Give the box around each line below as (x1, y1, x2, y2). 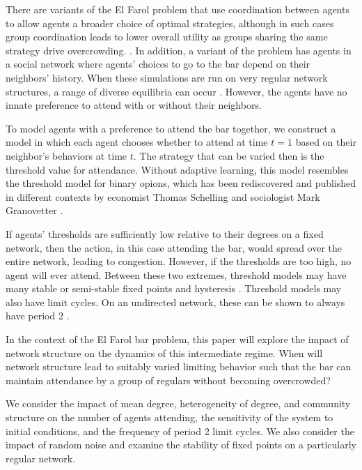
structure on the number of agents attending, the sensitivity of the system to (6, 410, 333, 425)
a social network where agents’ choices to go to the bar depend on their (6, 56, 310, 71)
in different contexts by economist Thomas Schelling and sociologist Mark (6, 189, 320, 204)
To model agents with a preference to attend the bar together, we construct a (6, 121, 336, 135)
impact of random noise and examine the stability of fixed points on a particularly (6, 437, 356, 452)
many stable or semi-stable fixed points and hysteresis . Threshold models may (6, 281, 342, 296)
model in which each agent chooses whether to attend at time (6, 135, 268, 149)
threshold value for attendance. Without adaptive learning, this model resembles (6, 162, 349, 176)
